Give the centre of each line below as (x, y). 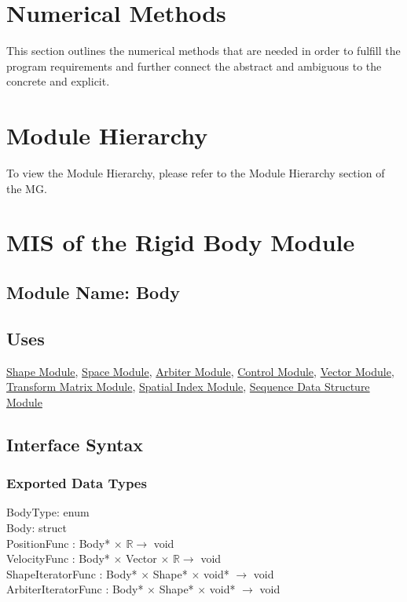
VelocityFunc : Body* (58, 558)
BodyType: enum (48, 512)
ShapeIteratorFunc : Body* (72, 573)
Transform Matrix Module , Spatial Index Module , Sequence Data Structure (188, 387)
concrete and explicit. (58, 81)
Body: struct (37, 527)
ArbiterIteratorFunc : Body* (75, 589)
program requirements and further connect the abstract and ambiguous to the (194, 66)
